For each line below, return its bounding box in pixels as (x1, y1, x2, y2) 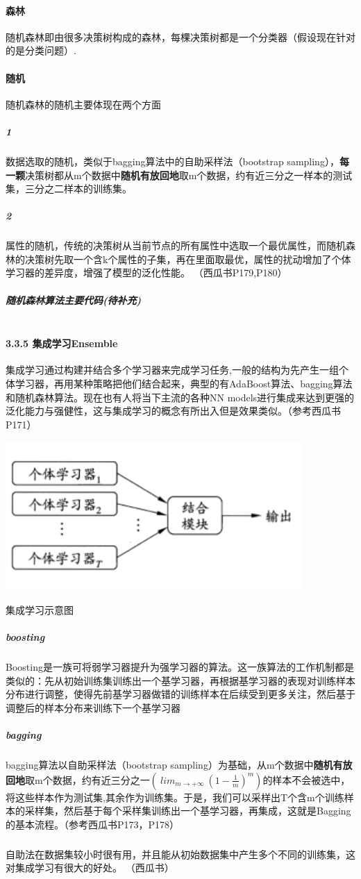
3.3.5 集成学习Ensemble (6, 336, 118, 351)
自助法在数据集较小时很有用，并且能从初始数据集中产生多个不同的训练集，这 (6, 846, 355, 861)
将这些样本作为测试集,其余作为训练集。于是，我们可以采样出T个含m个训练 (6, 789, 344, 804)
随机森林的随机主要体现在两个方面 (6, 97, 161, 111)
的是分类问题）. (6, 43, 76, 58)
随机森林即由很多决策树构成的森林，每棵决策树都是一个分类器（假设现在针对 (6, 29, 355, 44)
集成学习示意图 (6, 602, 74, 617)
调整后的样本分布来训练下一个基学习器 (6, 700, 180, 714)
